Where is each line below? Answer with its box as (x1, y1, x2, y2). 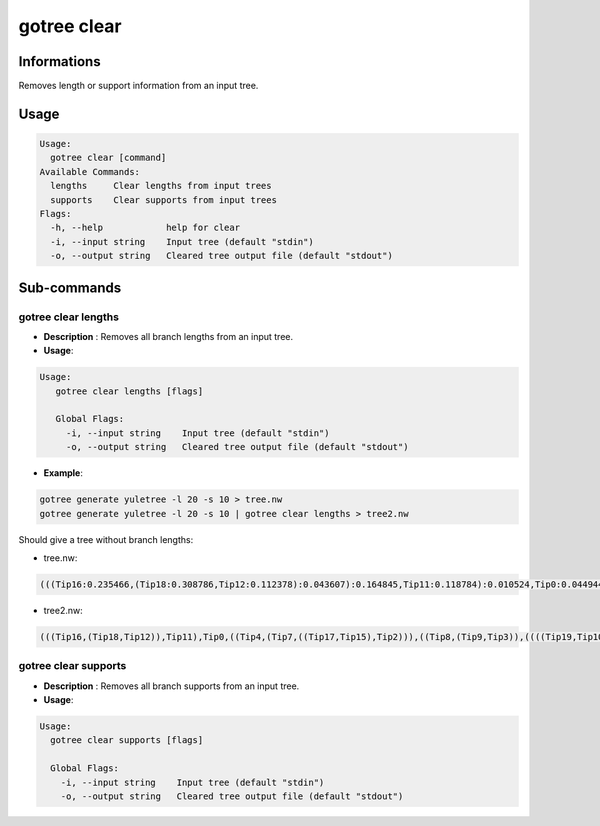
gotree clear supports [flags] (50, 735, 204, 746)
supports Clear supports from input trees (50, 194, 277, 205)
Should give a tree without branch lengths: (18, 533, 194, 545)
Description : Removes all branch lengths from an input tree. (43, 330, 294, 342)
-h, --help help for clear (50, 222, 240, 234)
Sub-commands (18, 279, 122, 296)
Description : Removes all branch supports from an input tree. (43, 680, 300, 692)
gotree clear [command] (50, 152, 167, 164)
